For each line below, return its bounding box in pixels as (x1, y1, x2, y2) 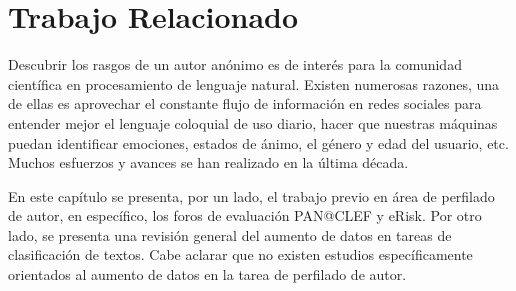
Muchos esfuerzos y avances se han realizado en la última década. (8, 152, 409, 173)
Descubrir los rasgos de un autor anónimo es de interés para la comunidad (8, 54, 462, 75)
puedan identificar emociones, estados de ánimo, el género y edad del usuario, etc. (8, 132, 509, 153)
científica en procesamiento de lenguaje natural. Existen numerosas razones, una (8, 73, 500, 94)
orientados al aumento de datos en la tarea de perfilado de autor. (8, 264, 407, 285)
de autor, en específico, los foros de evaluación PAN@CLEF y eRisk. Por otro (8, 205, 482, 226)
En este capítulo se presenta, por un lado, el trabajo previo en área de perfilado (8, 185, 495, 206)
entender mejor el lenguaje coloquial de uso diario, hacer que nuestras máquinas (8, 112, 498, 133)
